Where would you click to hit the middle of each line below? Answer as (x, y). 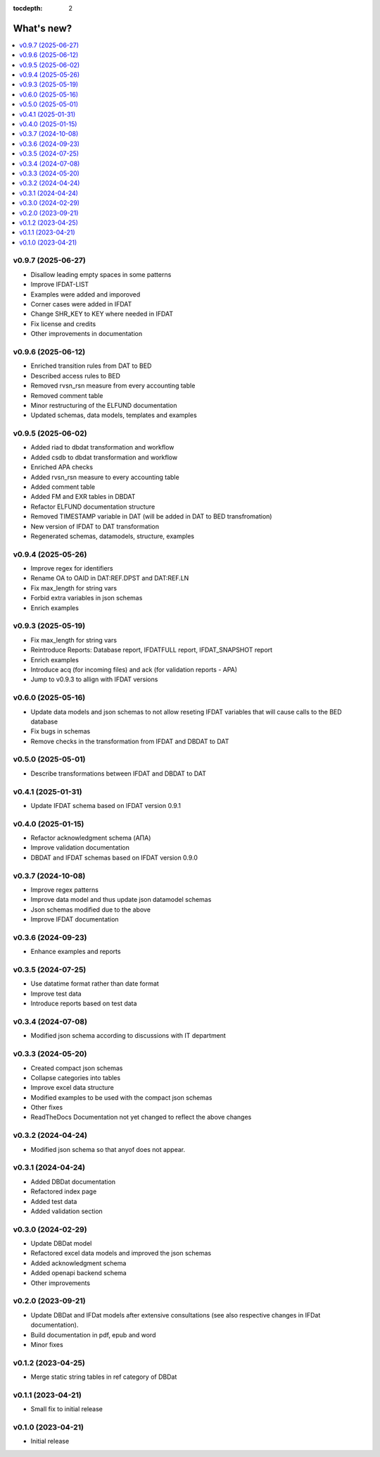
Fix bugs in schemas (61, 731)
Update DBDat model (61, 1244)
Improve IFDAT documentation (75, 919)
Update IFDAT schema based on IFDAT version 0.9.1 (106, 805)
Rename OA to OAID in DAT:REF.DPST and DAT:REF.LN (110, 578)
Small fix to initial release (67, 1409)
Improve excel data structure (72, 1088)
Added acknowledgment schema (78, 1263)
